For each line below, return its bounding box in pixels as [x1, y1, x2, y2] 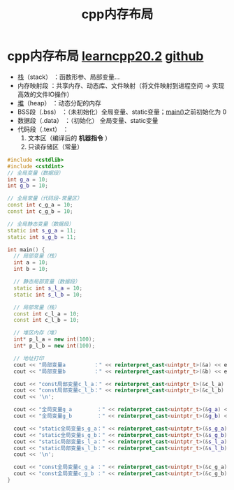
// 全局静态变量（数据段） [7, 221, 75, 228]
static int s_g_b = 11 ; [7, 233, 77, 241]
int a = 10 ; [13, 259, 49, 266]
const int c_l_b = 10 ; [13, 317, 80, 324]
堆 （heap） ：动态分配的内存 [17, 98, 101, 107]
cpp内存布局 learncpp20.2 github [7, 48, 204, 64]
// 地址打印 [13, 355, 44, 362]
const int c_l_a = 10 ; [13, 310, 80, 318]
